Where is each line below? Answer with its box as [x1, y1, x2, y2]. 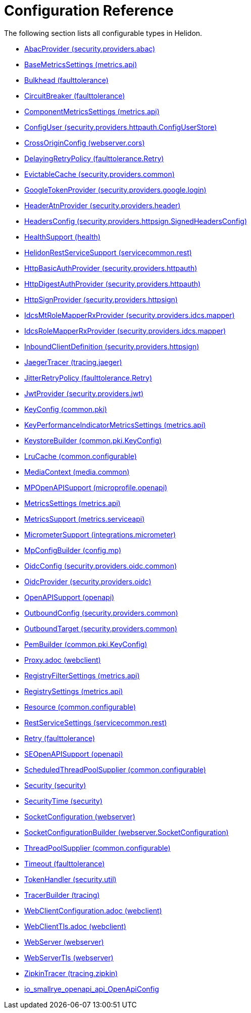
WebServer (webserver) [24, 937, 104, 946]
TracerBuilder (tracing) [24, 890, 100, 899]
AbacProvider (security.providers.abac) [24, 44, 156, 53]
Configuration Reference [4, 2, 174, 19]
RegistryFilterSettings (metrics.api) [24, 671, 140, 680]
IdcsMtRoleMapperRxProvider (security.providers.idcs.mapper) [24, 310, 235, 319]
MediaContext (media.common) [24, 467, 130, 476]
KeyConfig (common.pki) [24, 404, 107, 413]
